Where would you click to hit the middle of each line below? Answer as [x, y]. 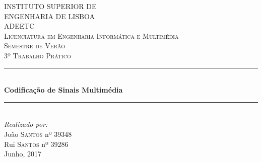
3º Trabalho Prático [38, 55]
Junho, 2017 [23, 154]
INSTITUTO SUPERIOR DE [50, 6]
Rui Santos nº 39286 [36, 144]
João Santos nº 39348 [38, 134]
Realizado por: [26, 124]
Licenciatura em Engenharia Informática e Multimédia [91, 35]
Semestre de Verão [35, 46]
